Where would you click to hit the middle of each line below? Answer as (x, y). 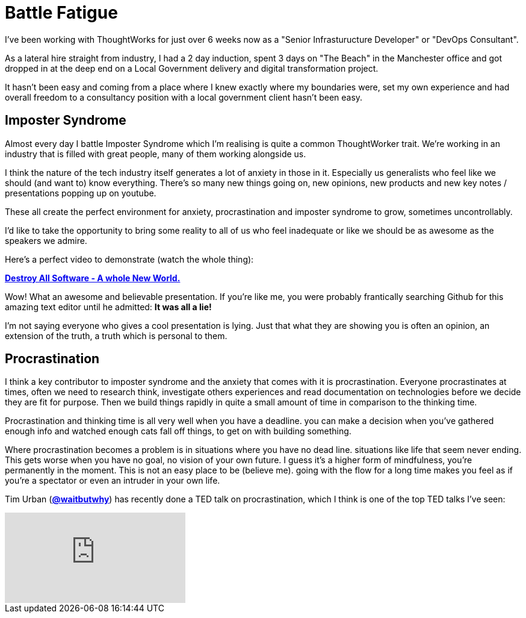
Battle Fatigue (61, 13)
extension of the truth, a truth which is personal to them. (116, 336)
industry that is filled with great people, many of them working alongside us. (156, 154)
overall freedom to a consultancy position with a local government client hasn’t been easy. (184, 97)
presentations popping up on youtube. (81, 193)
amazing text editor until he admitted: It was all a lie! (108, 307)
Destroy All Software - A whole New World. (93, 278)
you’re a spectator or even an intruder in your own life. (113, 481)
